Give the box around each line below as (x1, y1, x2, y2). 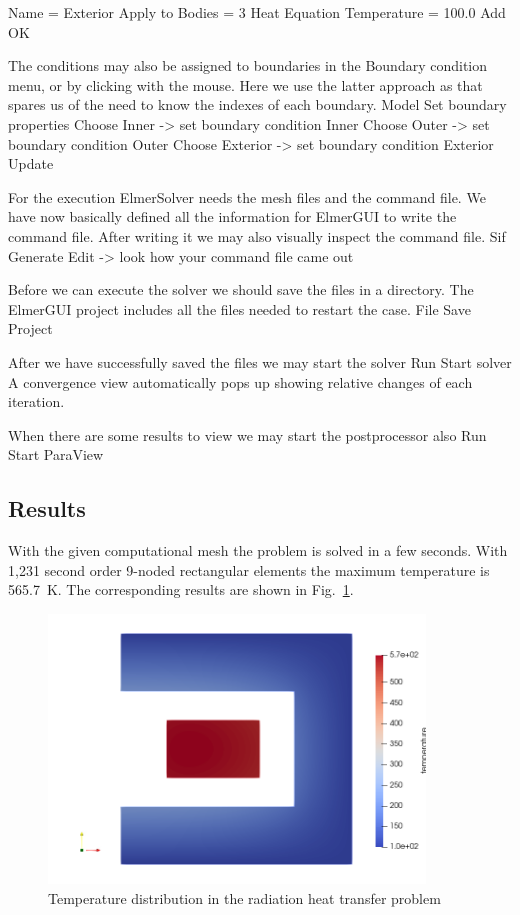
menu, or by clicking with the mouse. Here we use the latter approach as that (8, 74, 483, 95)
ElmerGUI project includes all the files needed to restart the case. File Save (8, 298, 471, 319)
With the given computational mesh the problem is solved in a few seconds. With (8, 540, 508, 561)
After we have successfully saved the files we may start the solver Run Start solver (8, 351, 512, 372)
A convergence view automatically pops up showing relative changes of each (8, 371, 473, 392)
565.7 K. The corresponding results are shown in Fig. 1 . (8, 579, 354, 600)
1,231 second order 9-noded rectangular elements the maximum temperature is (8, 559, 490, 580)
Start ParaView (8, 444, 104, 465)
